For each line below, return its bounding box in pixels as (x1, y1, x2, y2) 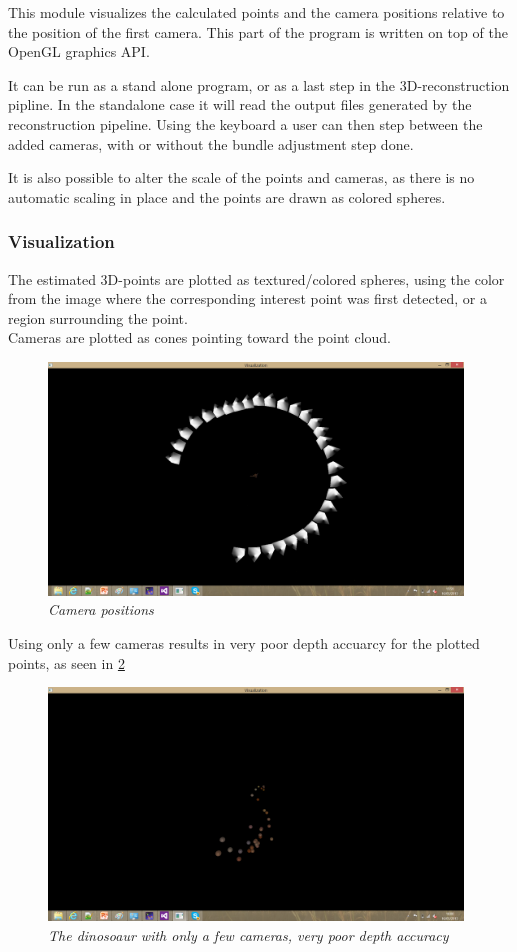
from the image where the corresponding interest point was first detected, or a (8, 288, 487, 309)
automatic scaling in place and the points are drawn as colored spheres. (8, 186, 446, 207)
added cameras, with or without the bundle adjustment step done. (8, 133, 414, 154)
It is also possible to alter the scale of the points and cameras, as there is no (8, 167, 475, 188)
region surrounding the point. (8, 307, 188, 328)
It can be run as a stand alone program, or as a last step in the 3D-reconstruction (8, 74, 510, 95)
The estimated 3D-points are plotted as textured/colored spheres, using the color (8, 268, 505, 289)
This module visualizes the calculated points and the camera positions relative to (8, 2, 505, 22)
